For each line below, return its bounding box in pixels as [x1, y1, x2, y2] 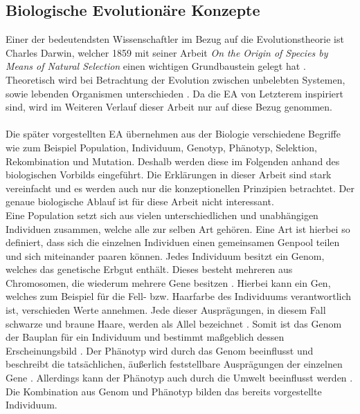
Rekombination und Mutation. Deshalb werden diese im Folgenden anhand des [6, 153, 340, 168]
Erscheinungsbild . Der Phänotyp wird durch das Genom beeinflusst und [6, 343, 314, 357]
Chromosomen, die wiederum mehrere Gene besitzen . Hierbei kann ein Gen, [6, 275, 331, 290]
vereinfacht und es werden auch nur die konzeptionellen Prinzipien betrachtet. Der [6, 180, 354, 195]
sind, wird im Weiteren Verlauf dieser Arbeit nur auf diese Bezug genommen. [6, 100, 332, 114]
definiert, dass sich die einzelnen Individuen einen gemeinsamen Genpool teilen [6, 235, 340, 250]
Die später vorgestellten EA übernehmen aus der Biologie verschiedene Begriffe [6, 126, 341, 141]
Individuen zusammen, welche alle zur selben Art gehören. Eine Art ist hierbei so [6, 221, 350, 236]
